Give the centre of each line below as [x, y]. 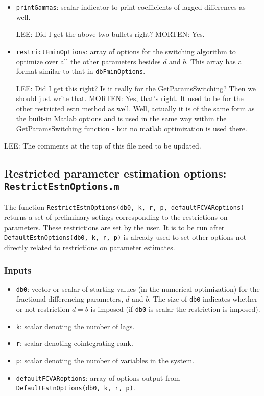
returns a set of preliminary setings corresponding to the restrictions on [116, 217]
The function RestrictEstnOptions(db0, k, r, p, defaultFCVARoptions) [124, 207]
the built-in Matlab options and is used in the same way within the [121, 118]
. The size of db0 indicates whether [203, 299]
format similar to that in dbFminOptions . [81, 71]
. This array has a [214, 61]
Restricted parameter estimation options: [115, 173]
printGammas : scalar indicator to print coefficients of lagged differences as [131, 7]
